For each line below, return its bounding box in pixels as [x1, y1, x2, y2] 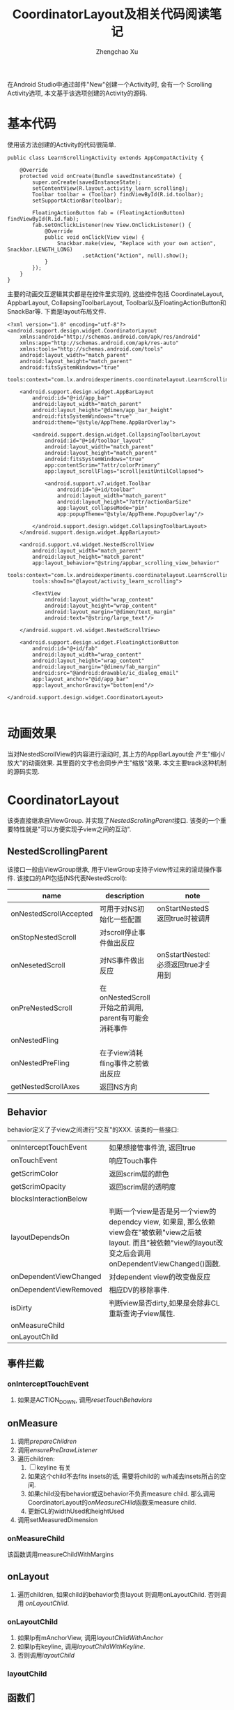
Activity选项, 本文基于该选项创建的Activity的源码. [7, 89, 148, 97]
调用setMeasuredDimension [17, 1515, 98, 1523]
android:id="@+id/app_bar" [32, 394, 111, 402]
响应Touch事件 [109, 1156, 158, 1166]
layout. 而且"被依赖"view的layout [109, 1238, 217, 1248]
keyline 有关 [36, 1463, 71, 1471]
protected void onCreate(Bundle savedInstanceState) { [19, 173, 182, 180]
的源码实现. [7, 767, 40, 775]
